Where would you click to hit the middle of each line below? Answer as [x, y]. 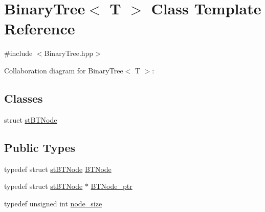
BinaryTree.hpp [69, 53]
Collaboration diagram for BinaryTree [64, 70]
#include [18, 53]
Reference [40, 28]
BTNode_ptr [112, 186]
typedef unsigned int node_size [53, 203]
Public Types [40, 147]
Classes [24, 98]
